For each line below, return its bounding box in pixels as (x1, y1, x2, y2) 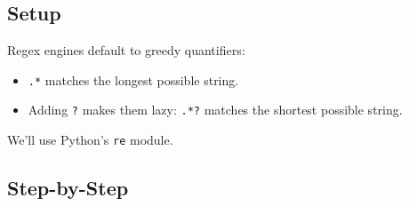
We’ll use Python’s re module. (7, 131, 173, 149)
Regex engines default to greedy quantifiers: (7, 41, 245, 59)
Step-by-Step (7, 174, 129, 202)
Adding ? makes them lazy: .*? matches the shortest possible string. (28, 100, 403, 119)
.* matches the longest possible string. (28, 70, 239, 89)
